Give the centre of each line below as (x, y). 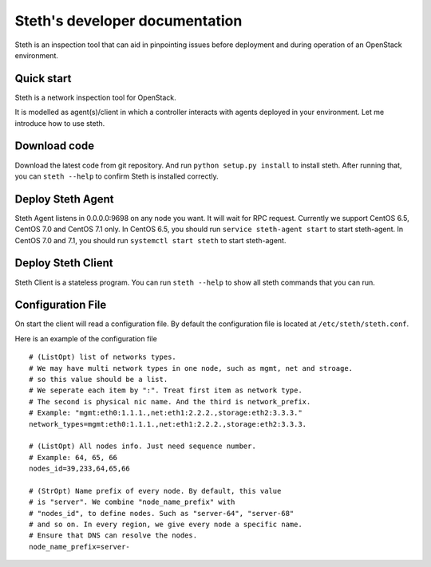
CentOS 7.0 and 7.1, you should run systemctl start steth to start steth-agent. (150, 240)
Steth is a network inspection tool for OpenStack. (96, 97)
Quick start (43, 79)
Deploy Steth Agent (64, 199)
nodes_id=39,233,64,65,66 (80, 469)
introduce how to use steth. (60, 123)
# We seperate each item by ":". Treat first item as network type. (166, 390)
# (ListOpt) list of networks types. (103, 357)
